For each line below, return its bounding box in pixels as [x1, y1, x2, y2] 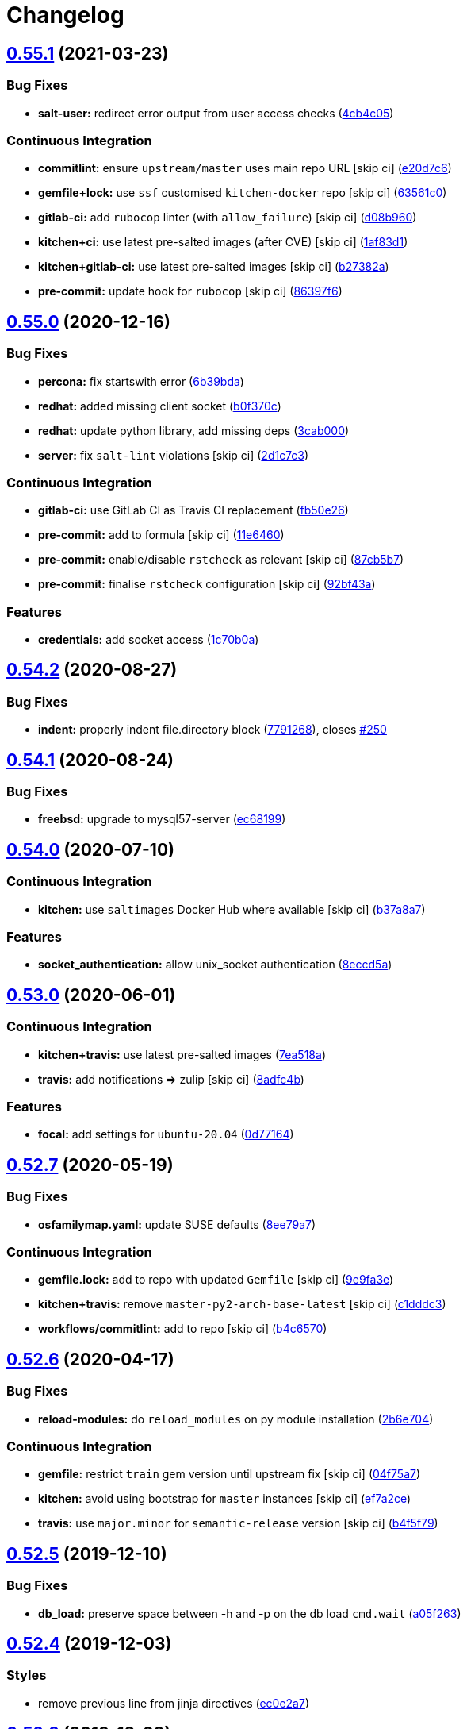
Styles [6, 1667, 47, 1684]
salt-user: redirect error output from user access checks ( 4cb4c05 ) [38, 106, 394, 120]
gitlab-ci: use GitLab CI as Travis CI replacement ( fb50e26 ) [38, 503, 349, 518]
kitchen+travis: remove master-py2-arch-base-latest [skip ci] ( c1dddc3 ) [38, 1297, 446, 1311]
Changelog [6, 2, 124, 29]
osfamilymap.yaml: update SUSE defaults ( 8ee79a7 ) [38, 1217, 316, 1231]
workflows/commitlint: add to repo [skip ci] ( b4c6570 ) [38, 1322, 327, 1336]
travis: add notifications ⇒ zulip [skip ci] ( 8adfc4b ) [38, 1072, 304, 1086]
